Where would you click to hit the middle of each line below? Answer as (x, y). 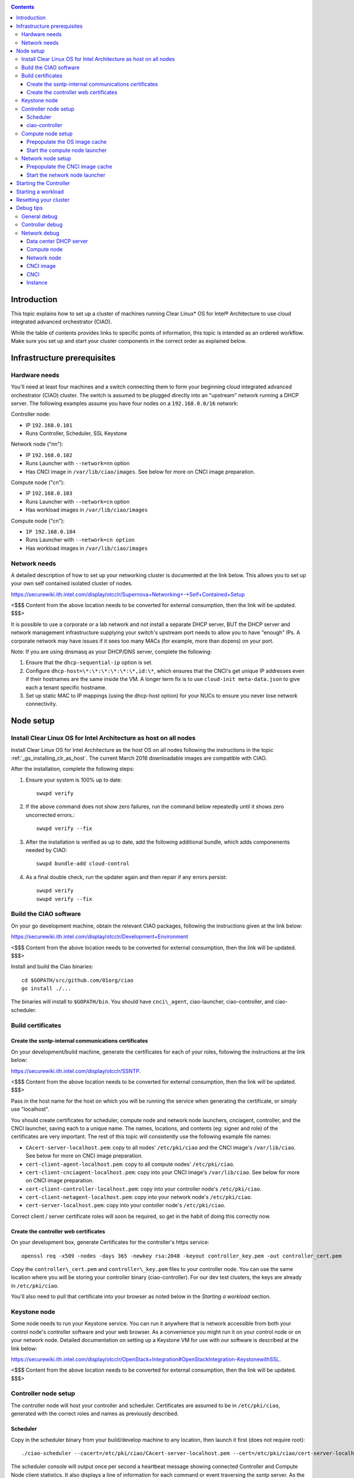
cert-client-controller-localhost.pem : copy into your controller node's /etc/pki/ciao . (144, 1189)
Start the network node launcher (66, 175)
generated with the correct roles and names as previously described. (95, 1414)
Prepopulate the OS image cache (67, 142)
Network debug (40, 233)
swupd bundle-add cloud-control (83, 864)
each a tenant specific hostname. (66, 687)
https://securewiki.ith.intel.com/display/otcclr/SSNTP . (76, 1071)
